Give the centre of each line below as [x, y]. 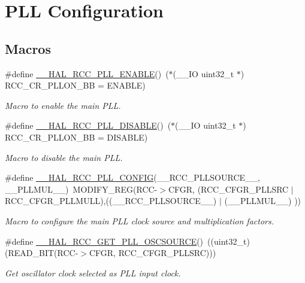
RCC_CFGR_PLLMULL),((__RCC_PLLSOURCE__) [111, 201]
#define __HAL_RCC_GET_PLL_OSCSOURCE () [104, 241]
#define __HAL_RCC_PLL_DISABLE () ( [88, 125]
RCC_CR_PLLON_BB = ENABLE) [75, 85]
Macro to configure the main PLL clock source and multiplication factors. [139, 220]
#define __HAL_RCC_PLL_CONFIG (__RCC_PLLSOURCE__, [132, 177]
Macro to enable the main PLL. [63, 105]
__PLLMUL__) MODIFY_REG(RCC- [81, 189]
